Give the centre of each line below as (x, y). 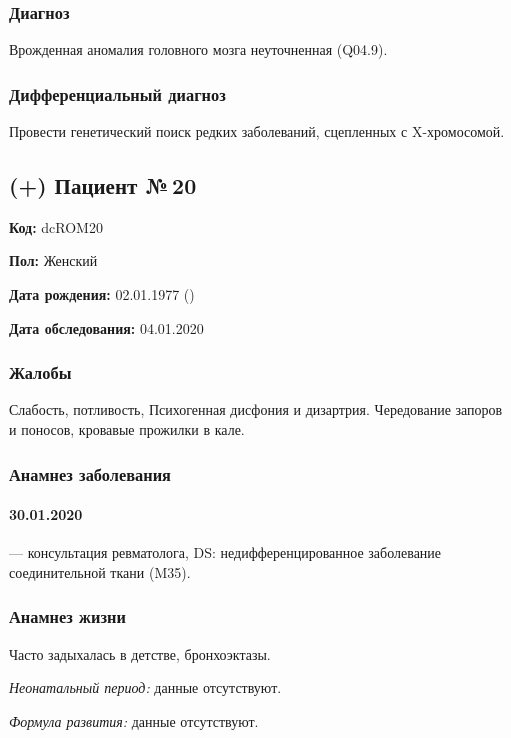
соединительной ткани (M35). (100, 571)
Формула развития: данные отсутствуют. (134, 720)
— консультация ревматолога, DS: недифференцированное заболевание (225, 552)
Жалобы (40, 372)
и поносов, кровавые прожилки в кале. (127, 429)
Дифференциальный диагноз (117, 93)
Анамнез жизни (67, 616)
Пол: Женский (53, 260)
